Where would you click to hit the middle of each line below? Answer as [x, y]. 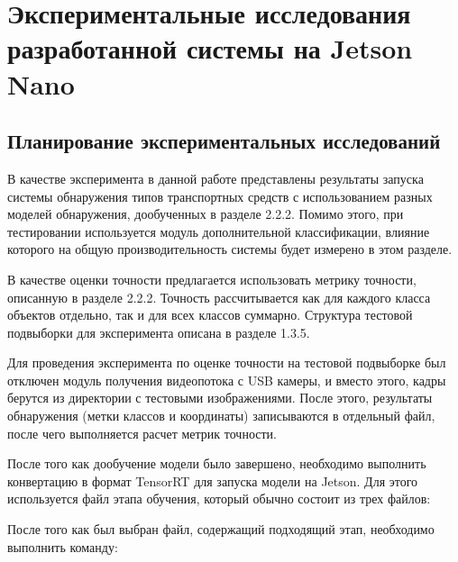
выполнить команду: [63, 546]
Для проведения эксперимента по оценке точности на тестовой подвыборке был [227, 363]
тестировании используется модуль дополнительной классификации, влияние [219, 231]
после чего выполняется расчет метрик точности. [142, 433]
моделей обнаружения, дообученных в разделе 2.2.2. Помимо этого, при [206, 214]
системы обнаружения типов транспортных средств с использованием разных [220, 196]
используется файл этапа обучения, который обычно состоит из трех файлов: [219, 499]
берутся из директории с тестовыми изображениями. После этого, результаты [220, 398]
